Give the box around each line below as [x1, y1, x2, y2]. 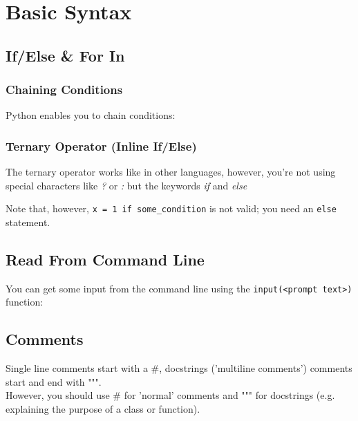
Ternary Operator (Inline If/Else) [6, 137, 197, 154]
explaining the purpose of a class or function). [6, 402, 200, 416]
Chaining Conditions [6, 81, 123, 98]
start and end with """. [6, 374, 102, 389]
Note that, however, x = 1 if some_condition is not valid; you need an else [6, 201, 337, 216]
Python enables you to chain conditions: [6, 108, 176, 122]
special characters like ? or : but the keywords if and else [6, 178, 247, 192]
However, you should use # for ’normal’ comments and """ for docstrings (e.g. [6, 388, 335, 402]
